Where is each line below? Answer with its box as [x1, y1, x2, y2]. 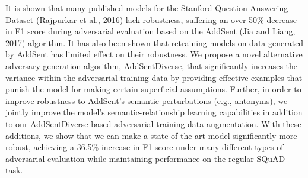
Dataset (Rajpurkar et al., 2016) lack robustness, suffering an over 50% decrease [5, 13, 297, 25]
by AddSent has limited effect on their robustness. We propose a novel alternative [5, 48, 303, 60]
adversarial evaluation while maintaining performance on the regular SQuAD [5, 152, 285, 164]
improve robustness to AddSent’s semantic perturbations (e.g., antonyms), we [5, 94, 288, 106]
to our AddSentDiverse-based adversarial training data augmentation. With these [5, 117, 301, 130]
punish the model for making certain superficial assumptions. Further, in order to [5, 83, 301, 95]
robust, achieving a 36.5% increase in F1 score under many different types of [5, 141, 284, 153]
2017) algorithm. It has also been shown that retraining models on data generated [5, 36, 304, 48]
